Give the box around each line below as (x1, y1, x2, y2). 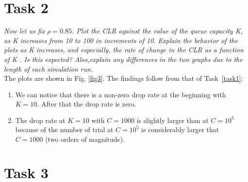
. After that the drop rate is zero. (37, 99, 136, 109)
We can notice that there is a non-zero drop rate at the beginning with (15, 89, 226, 99)
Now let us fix (4, 26, 45, 36)
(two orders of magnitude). (45, 134, 125, 144)
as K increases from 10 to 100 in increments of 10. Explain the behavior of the (4, 35, 238, 45)
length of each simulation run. (4, 63, 93, 74)
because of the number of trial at (15, 124, 114, 135)
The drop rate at (15, 115, 66, 125)
